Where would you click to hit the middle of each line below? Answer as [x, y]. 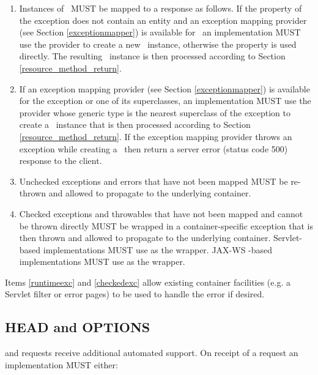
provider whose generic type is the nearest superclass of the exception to [155, 112]
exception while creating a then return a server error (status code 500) [153, 148]
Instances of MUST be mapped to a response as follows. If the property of [161, 8]
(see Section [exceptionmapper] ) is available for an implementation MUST [160, 32]
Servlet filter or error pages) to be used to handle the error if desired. [135, 294]
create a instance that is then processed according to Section [135, 124]
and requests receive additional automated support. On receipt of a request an [152, 353]
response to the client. [61, 161]
